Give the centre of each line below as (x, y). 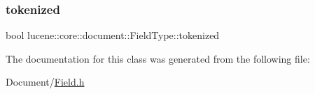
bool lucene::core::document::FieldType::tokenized (113, 35)
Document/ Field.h (45, 82)
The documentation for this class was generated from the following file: (158, 58)
